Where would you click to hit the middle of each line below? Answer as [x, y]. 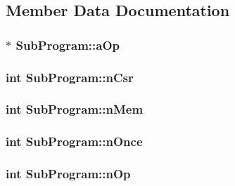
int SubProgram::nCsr [70, 77]
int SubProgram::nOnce [74, 141]
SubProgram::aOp [68, 45]
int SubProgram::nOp [68, 174]
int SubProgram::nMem [75, 109]
